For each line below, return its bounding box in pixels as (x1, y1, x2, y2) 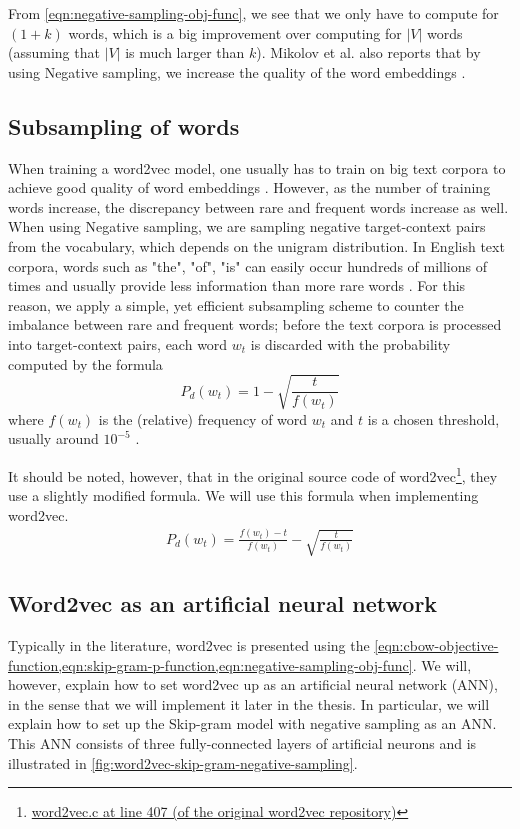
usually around (8, 428, 99, 449)
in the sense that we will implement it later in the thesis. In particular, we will (8, 693, 490, 714)
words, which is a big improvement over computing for (68, 22, 402, 43)
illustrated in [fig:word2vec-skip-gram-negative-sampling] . (8, 752, 358, 773)
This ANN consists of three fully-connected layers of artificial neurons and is (8, 733, 477, 754)
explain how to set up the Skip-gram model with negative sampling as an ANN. (8, 713, 497, 734)
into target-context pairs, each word (8, 333, 228, 354)
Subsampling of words (8, 110, 240, 141)
